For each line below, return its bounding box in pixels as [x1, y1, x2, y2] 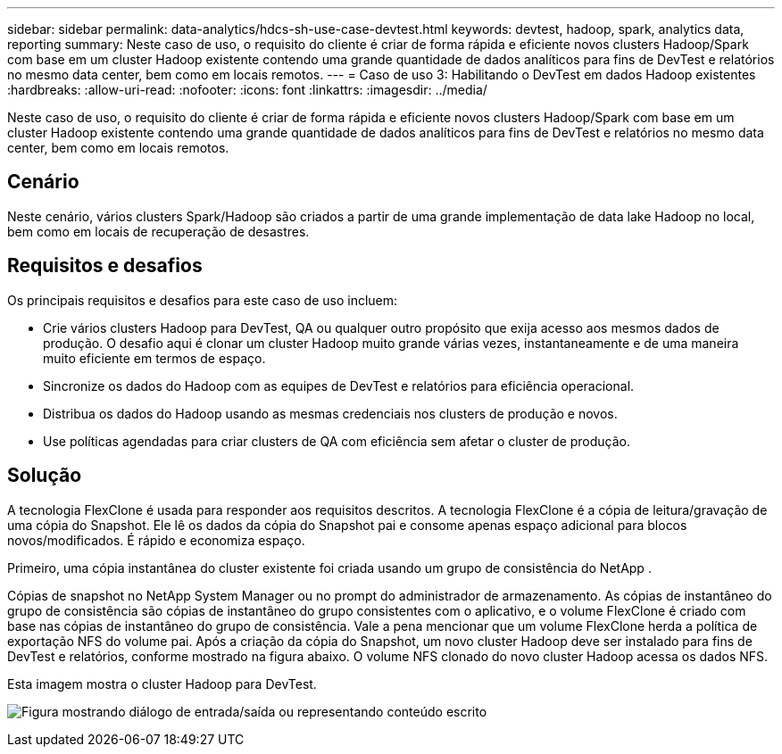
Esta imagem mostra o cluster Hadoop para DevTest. [7, 675, 317, 692]
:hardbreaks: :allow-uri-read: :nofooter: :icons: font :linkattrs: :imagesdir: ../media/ [7, 82, 487, 97]
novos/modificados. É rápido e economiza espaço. [7, 532, 305, 548]
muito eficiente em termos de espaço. [43, 350, 266, 366]
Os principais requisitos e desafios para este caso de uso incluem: [7, 292, 398, 308]
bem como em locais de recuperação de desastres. [7, 223, 310, 239]
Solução [7, 464, 82, 487]
